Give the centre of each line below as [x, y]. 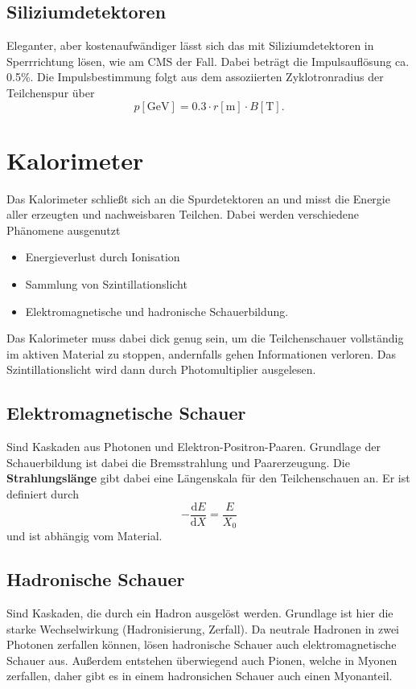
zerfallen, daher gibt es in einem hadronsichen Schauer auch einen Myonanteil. [200, 676]
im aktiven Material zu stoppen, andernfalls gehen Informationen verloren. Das [202, 353]
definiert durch [43, 494]
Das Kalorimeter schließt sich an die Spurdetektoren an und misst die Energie [198, 198]
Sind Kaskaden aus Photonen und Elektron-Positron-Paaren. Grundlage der [194, 447]
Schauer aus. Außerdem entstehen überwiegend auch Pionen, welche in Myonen [202, 660]
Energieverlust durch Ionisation [103, 257]
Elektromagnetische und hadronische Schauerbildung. [157, 311]
